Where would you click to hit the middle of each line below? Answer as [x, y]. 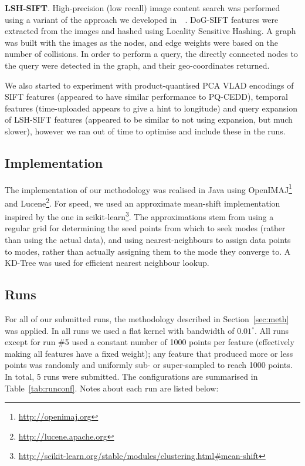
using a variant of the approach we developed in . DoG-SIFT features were [142, 19]
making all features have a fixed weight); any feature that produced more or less [149, 353]
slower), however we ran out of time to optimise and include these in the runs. [145, 131]
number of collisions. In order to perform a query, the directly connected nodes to [151, 54]
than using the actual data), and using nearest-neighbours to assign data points [148, 240]
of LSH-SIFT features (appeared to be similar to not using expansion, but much [149, 119]
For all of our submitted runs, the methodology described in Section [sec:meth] [147, 319]
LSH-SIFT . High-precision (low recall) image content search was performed [143, 8]
